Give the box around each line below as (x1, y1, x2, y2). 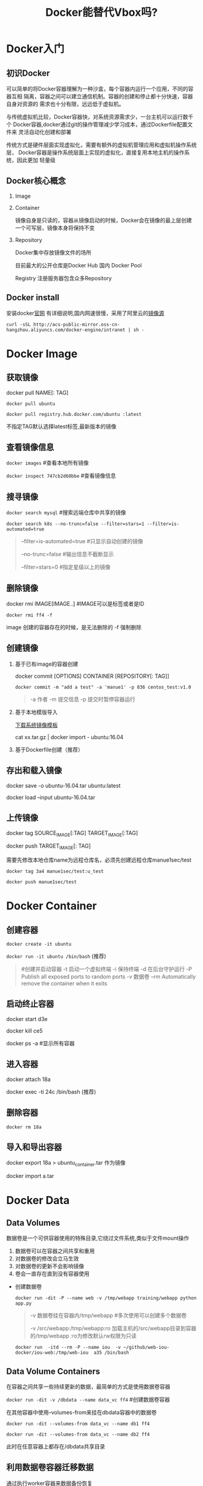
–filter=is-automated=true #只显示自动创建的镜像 (21, 538, 143, 545)
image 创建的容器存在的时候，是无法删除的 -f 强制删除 (6, 624, 142, 631)
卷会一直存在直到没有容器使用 (14, 1270, 89, 1277)
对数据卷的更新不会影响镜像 (14, 1262, 85, 1270)
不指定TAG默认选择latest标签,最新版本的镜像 (6, 423, 117, 430)
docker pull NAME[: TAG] (6, 389, 69, 396)
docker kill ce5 (6, 1027, 43, 1034)
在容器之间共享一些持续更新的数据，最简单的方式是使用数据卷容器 (6, 1383, 170, 1390)
